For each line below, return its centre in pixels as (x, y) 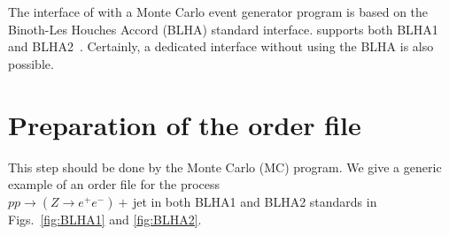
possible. (31, 63)
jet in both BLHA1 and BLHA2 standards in (255, 201)
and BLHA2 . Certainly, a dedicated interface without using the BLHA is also (221, 46)
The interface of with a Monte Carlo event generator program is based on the (218, 11)
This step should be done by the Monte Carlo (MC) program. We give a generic (225, 167)
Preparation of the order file (185, 124)
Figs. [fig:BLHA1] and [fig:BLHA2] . (105, 219)
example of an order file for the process (114, 184)
